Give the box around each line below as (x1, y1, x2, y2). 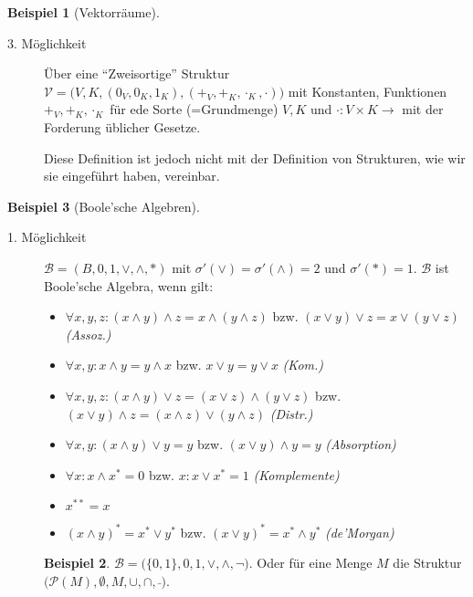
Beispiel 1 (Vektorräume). (7, 3, 160, 21)
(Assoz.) (65, 324, 111, 343)
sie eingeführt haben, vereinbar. (44, 166, 220, 185)
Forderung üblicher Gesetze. (44, 117, 201, 136)
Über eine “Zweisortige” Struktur (44, 64, 230, 83)
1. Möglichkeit (7, 227, 87, 246)
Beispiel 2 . (44, 553, 110, 572)
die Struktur (393, 553, 462, 572)
